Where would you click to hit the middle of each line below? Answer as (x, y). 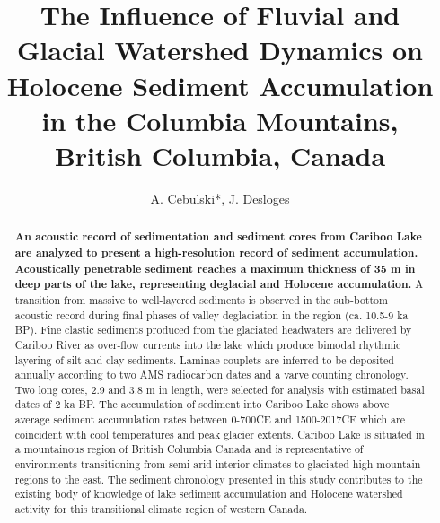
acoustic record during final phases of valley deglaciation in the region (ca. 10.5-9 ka (211, 314)
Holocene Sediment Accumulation (220, 85)
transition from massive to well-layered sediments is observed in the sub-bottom (201, 299)
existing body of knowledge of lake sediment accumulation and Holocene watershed (209, 494)
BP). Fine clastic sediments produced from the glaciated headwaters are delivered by (213, 330)
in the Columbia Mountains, (220, 120)
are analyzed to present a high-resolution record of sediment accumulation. (216, 252)
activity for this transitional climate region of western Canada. (161, 509)
